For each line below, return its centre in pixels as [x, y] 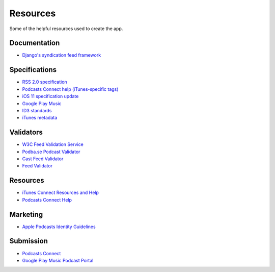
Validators [26, 132]
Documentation [35, 43]
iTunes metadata [40, 118]
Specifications [33, 70]
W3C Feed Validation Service [53, 144]
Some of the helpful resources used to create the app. [66, 29]
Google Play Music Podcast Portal [58, 260]
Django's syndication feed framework [62, 55]
